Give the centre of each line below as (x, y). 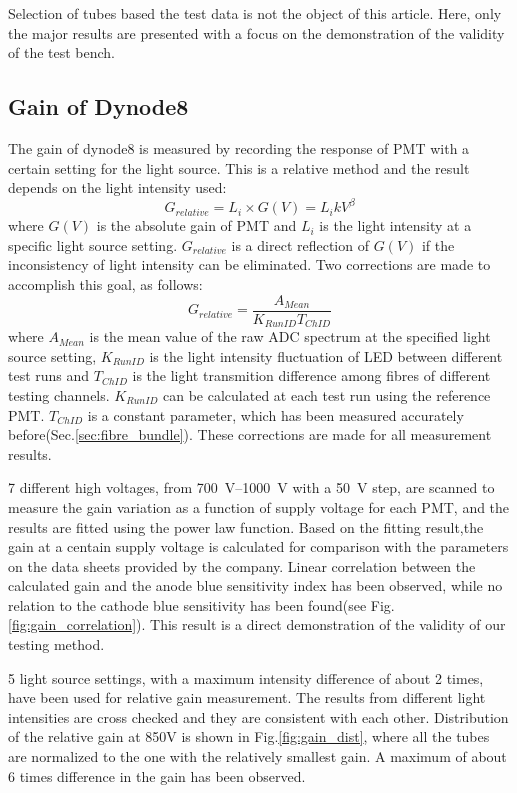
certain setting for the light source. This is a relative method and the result (239, 167)
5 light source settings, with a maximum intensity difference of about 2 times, (246, 677)
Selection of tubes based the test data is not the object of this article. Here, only (255, 13)
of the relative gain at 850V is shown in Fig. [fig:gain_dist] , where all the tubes (249, 736)
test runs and (49, 375)
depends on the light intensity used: (117, 187)
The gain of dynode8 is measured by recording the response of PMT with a (239, 147)
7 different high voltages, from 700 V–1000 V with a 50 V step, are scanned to (251, 487)
